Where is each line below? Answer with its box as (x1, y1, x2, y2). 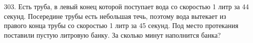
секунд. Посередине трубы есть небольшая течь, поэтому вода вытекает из (4, 11, 226, 21)
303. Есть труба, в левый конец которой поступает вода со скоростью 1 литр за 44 (4, 1, 249, 11)
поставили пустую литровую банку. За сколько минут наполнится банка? (4, 29, 221, 40)
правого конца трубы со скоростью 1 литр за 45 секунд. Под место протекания (4, 20, 238, 30)
